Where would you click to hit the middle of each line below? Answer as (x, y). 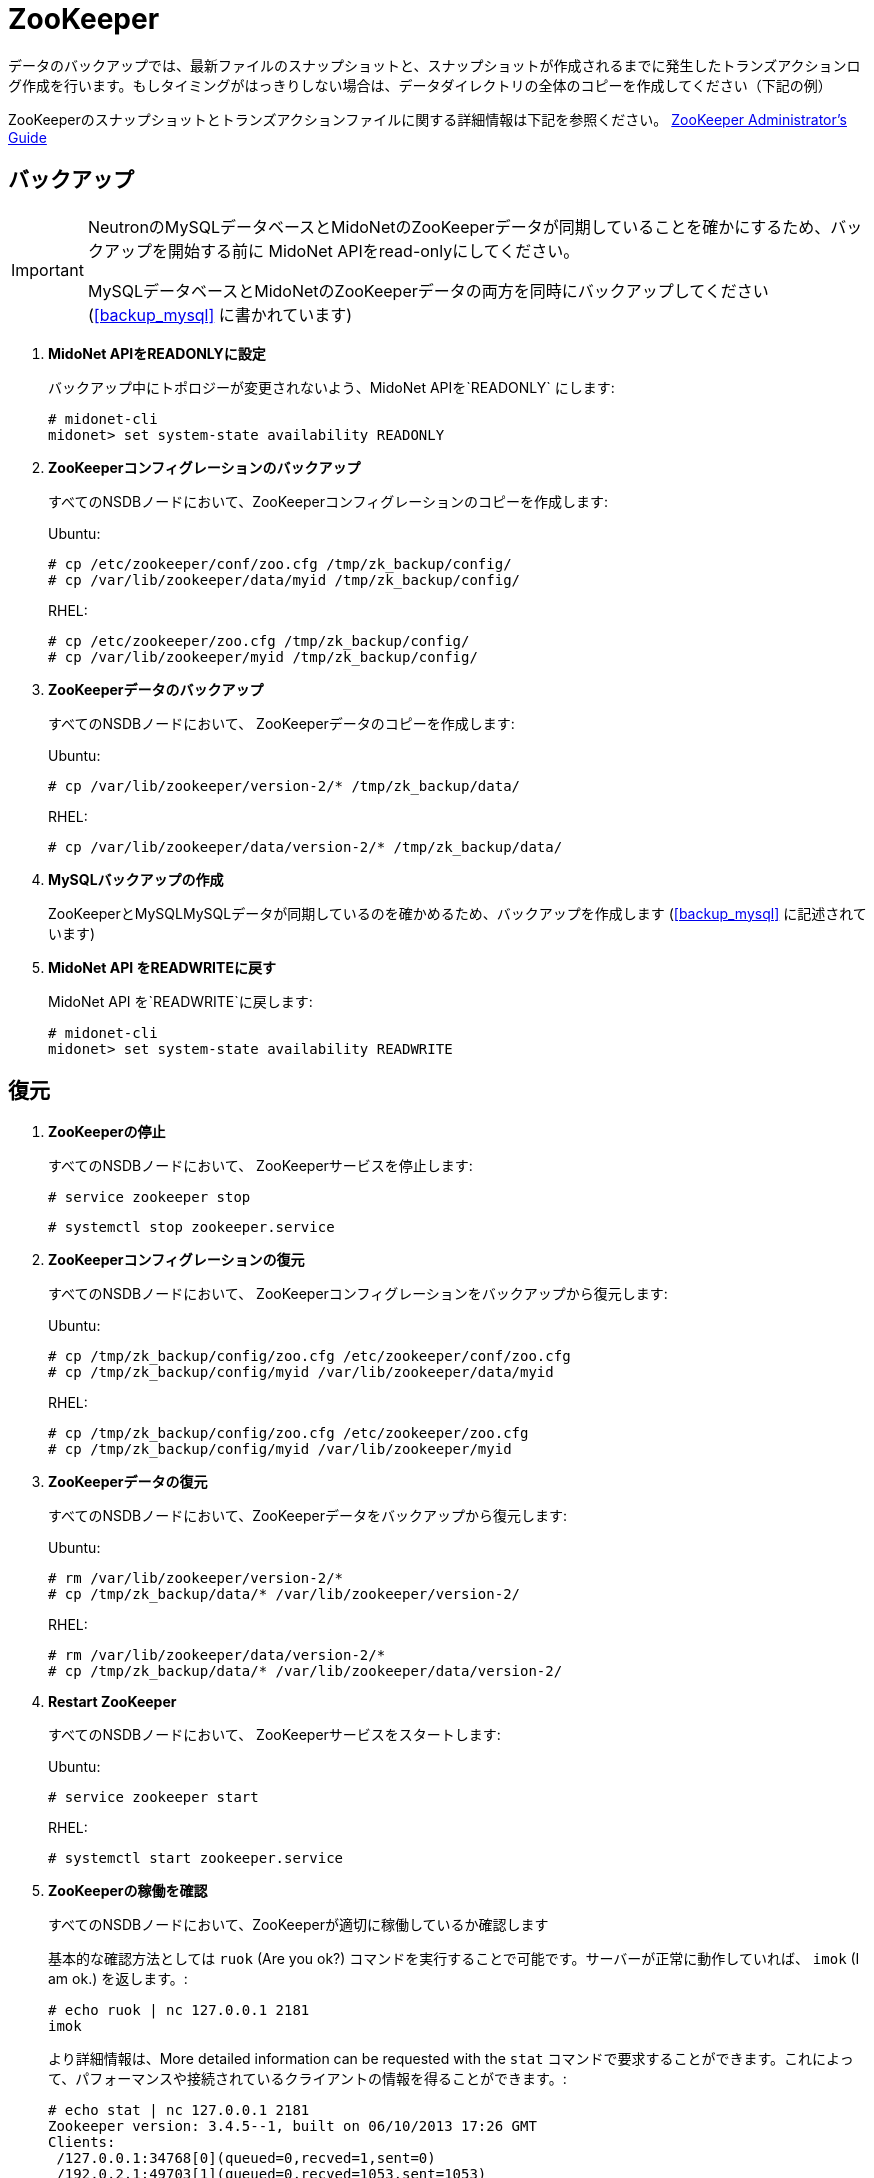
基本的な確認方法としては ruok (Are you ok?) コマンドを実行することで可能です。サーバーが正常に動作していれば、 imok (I (454, 1959)
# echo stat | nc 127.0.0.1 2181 (179, 2110)
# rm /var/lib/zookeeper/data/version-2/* (217, 1655)
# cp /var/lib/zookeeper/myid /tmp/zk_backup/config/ (263, 656)
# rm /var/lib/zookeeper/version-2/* (196, 1578)
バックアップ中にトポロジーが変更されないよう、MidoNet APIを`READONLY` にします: (331, 387)
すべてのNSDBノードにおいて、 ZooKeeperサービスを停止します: (260, 1166)
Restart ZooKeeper (112, 1702)
